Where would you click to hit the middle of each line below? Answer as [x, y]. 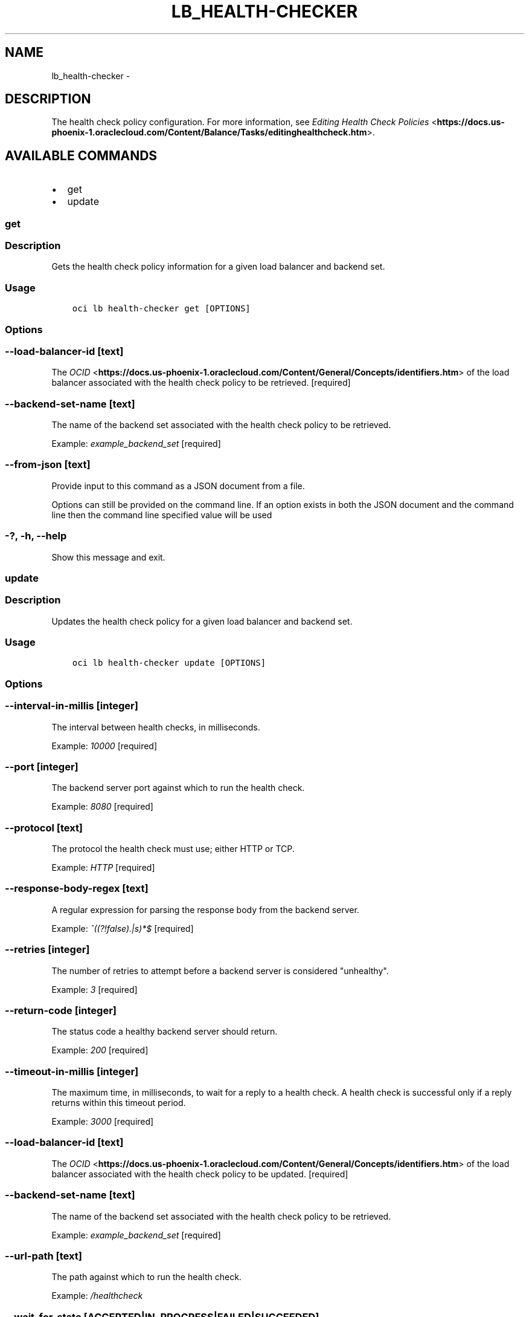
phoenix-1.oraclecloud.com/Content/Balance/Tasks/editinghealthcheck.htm [209, 132]
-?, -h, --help [36, 536]
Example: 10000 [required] [104, 746]
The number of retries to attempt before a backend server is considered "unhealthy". [220, 971]
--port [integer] [42, 766]
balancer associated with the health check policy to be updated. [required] [200, 1174]
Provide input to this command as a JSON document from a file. [178, 486]
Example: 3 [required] [95, 989]
